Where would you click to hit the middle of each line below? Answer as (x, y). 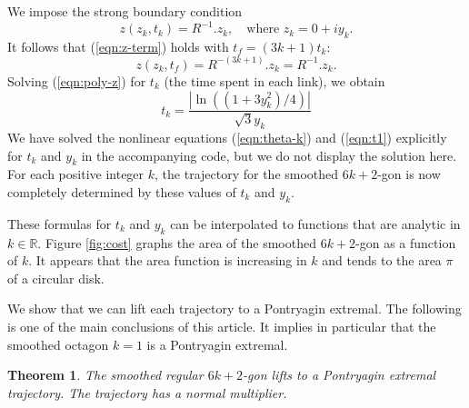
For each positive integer (76, 174)
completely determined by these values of (122, 191)
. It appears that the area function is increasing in (168, 260)
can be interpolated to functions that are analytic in (315, 223)
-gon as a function (406, 242)
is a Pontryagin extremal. (217, 344)
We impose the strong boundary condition (125, 11)
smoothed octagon (58, 344)
